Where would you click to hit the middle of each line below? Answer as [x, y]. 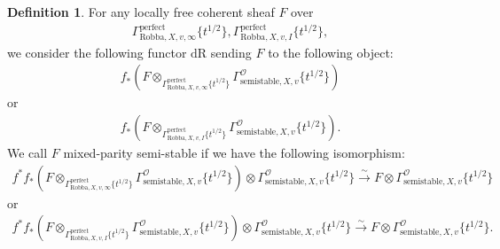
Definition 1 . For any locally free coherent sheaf [141, 12]
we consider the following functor [97, 52]
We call [27, 153]
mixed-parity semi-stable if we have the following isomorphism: [234, 153]
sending [231, 52]
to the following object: [331, 52]
